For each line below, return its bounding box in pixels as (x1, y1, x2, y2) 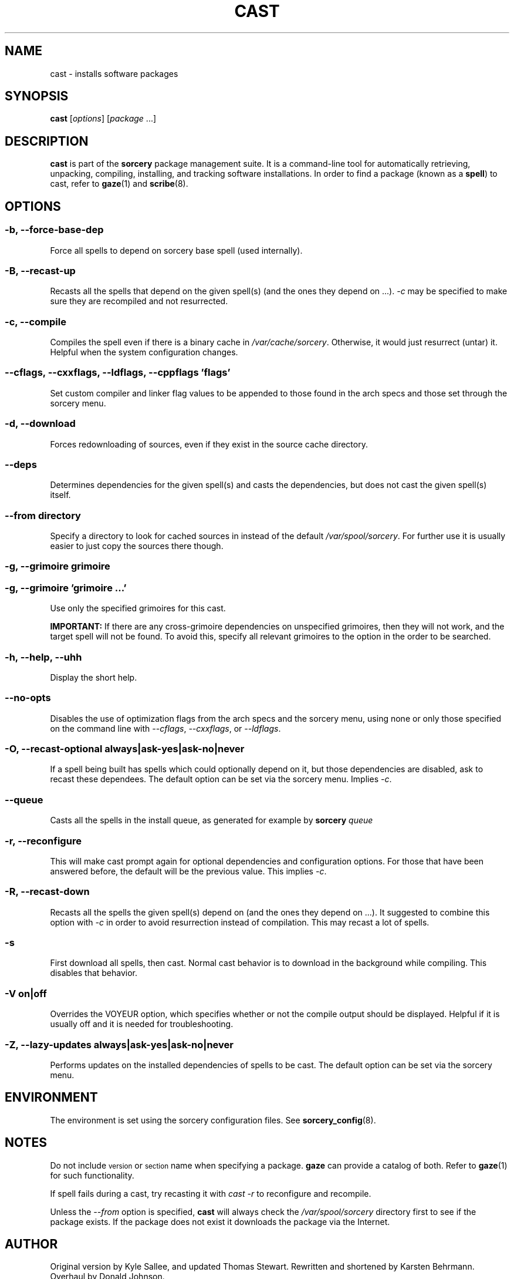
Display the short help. (50, 672, 137, 682)
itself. (50, 490, 71, 500)
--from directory (5, 509, 81, 521)
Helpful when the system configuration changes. (50, 347, 238, 357)
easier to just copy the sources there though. (50, 541, 224, 551)
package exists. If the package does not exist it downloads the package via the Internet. (50, 1216, 390, 1227)
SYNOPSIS (5, 89, 69, 104)
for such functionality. (50, 1170, 134, 1180)
